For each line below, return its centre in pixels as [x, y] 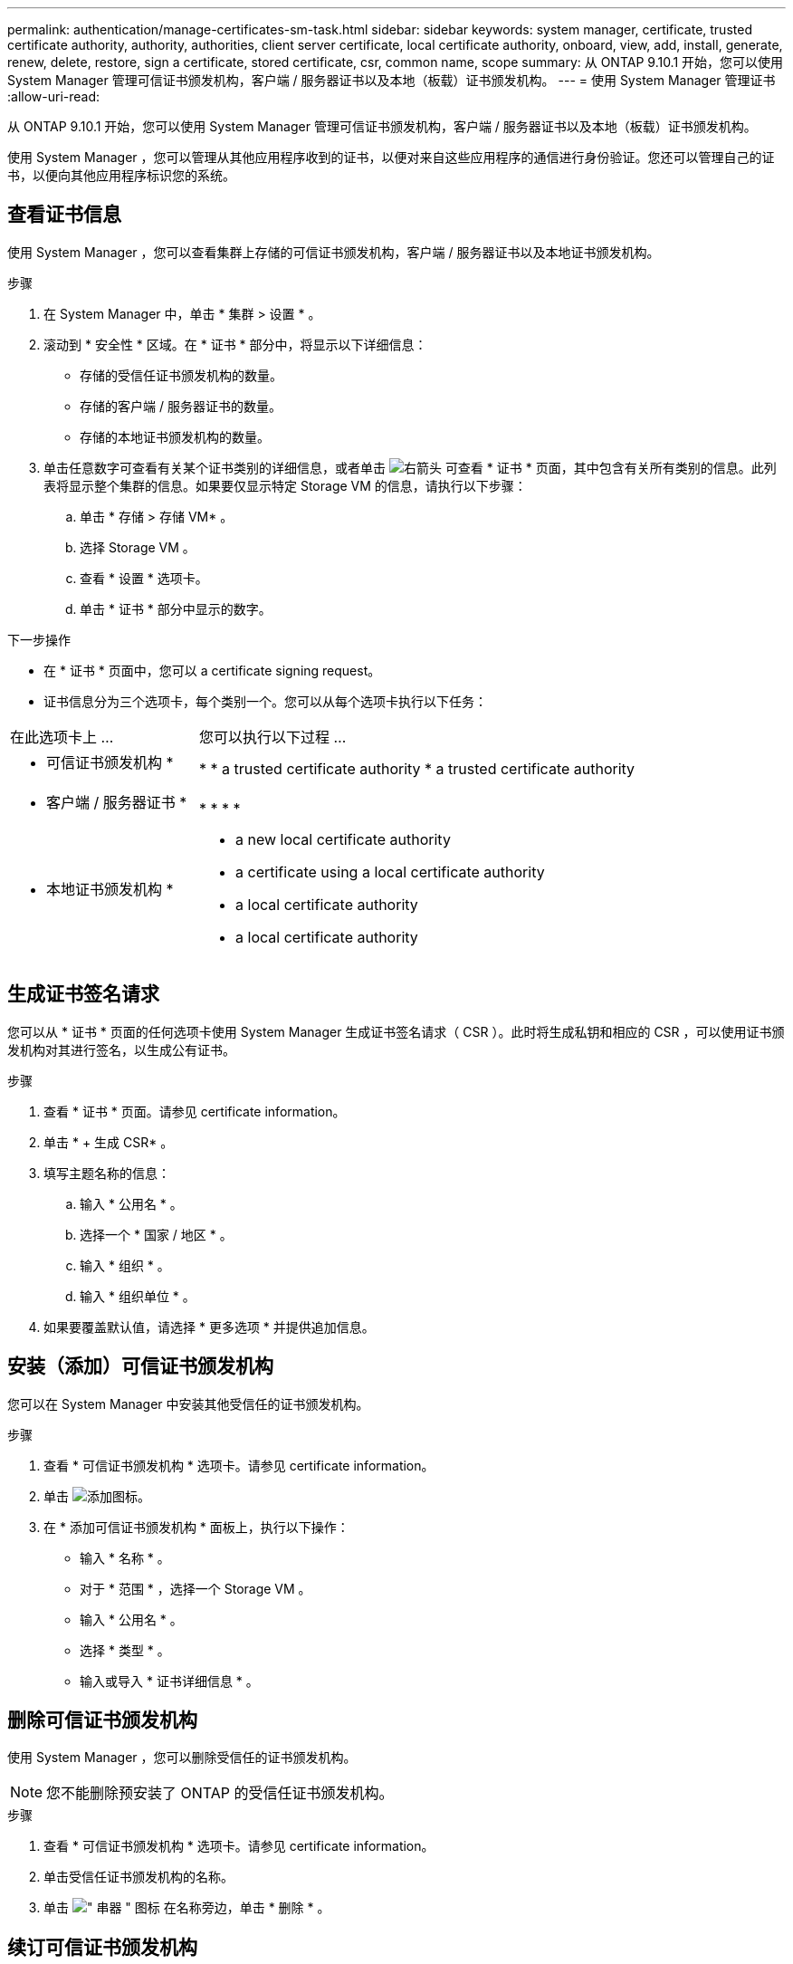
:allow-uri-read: [54, 96]
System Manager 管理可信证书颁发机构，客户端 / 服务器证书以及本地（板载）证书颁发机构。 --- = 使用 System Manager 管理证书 [392, 80]
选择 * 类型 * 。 [125, 1650]
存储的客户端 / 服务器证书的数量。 [181, 406]
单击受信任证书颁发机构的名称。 [139, 1877]
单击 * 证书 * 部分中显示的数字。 [176, 608]
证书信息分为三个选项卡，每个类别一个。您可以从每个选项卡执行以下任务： [265, 701]
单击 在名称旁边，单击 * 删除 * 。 [187, 1908]
